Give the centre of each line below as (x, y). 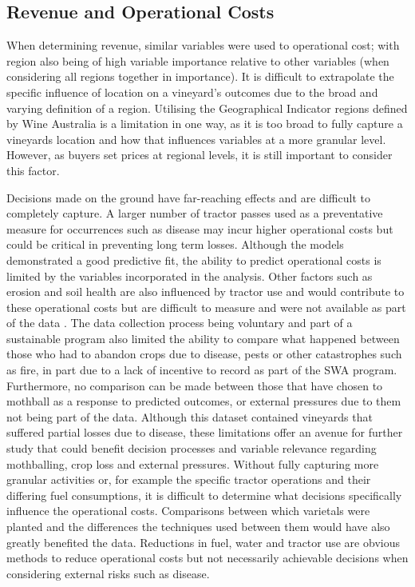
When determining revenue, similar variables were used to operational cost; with (203, 45)
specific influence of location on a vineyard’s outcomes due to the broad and (192, 92)
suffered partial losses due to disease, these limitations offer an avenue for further (205, 432)
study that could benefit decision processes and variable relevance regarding (192, 448)
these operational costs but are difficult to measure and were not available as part (206, 307)
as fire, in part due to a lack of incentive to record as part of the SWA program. (202, 370)
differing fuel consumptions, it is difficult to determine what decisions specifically (204, 495)
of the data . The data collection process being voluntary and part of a (180, 323)
